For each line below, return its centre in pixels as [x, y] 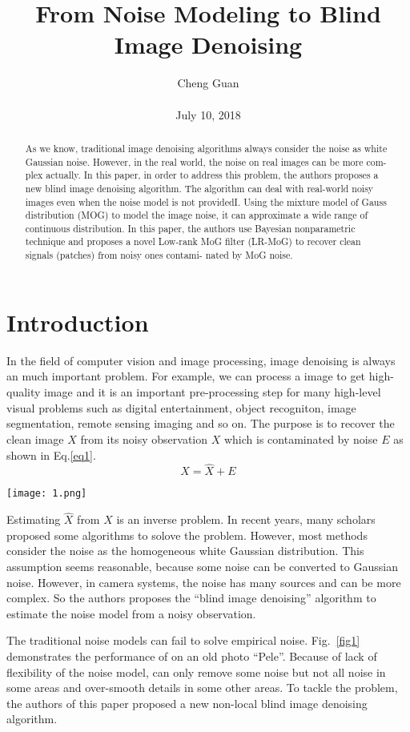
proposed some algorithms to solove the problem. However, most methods [187, 535]
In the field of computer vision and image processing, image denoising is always [201, 360]
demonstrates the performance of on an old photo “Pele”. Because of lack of [192, 656]
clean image [35, 438]
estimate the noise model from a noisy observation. [131, 613]
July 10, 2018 [208, 114]
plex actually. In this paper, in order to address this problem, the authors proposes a [202, 175]
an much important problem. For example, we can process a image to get [186, 376]
